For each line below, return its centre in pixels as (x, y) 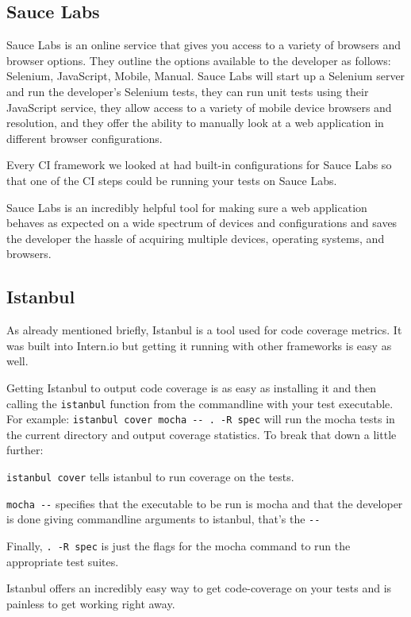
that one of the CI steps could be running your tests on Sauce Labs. (172, 180)
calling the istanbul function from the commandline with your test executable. (200, 403)
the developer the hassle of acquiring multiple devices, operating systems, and (196, 238)
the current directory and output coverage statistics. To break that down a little (202, 434)
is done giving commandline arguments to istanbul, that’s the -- (163, 519)
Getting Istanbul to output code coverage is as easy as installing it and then (192, 387)
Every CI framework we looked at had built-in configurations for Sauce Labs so (199, 165)
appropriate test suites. (63, 561)
